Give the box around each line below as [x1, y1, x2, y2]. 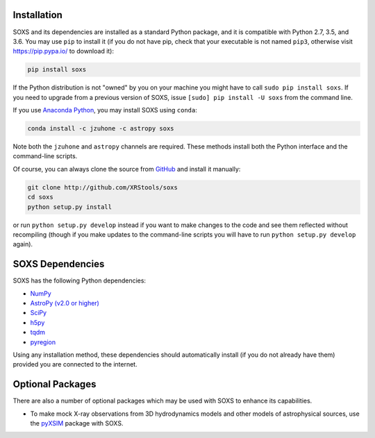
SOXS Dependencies [12, 258, 105, 270]
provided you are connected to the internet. [12, 360, 138, 369]
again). [12, 240, 33, 249]
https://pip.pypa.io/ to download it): [12, 47, 115, 56]
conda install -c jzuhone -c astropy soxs [27, 125, 174, 133]
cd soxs [27, 193, 53, 201]
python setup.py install [27, 203, 112, 211]
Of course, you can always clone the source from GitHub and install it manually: [12, 165, 241, 173]
